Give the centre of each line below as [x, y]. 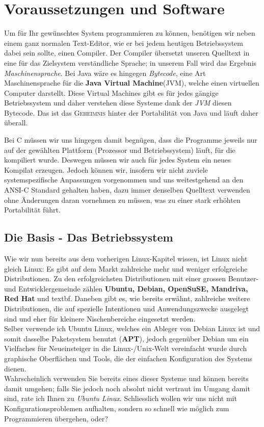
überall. [16, 123]
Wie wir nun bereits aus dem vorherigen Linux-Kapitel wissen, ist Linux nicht [126, 259]
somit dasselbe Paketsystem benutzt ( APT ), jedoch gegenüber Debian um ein [126, 338]
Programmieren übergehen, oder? [56, 418]
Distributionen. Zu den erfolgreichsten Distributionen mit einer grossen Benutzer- [131, 278]
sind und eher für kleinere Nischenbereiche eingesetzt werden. [100, 318]
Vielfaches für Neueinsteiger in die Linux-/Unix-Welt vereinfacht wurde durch [126, 348]
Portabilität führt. [32, 210]
